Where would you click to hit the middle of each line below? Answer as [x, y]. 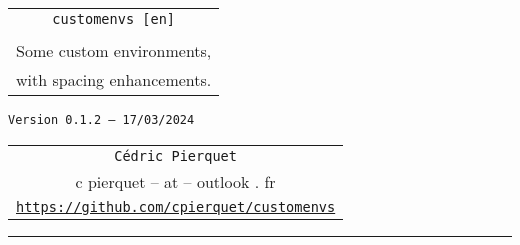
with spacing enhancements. [114, 79]
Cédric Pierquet [175, 155]
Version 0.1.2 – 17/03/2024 [101, 120]
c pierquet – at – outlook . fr [175, 181]
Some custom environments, [114, 50]
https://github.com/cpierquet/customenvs [176, 206]
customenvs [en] [114, 19]
